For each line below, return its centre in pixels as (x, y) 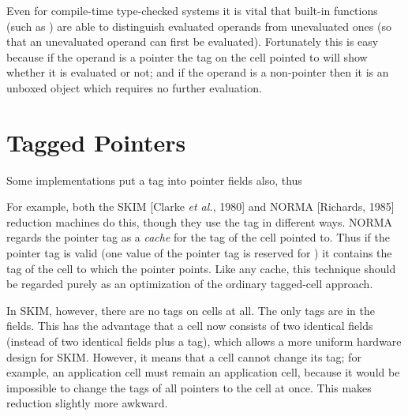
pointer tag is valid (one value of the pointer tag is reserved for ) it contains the (199, 253)
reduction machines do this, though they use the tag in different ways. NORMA (200, 221)
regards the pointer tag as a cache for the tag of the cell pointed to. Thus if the (198, 237)
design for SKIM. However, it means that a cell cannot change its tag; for (184, 356)
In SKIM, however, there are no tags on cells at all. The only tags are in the (191, 310)
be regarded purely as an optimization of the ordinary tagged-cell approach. (190, 284)
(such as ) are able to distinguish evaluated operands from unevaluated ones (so (199, 26)
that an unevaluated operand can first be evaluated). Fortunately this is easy (193, 41)
